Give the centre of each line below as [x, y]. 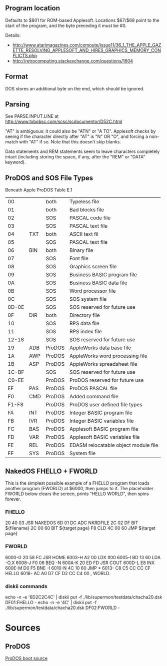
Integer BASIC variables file [101, 421]
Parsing [17, 104]
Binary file [81, 250]
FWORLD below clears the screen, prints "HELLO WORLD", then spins [77, 494]
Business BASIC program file [103, 275]
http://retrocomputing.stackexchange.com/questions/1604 [73, 61]
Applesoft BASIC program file [104, 429]
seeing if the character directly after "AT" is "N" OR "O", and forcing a [77, 136]
